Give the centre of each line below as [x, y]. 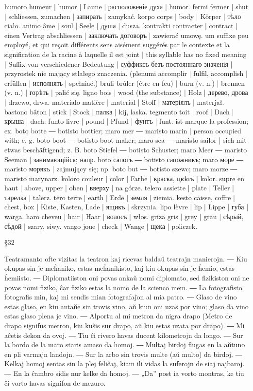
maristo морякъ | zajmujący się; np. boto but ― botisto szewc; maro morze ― [121, 169]
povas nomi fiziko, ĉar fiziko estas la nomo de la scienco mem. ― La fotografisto [123, 287]
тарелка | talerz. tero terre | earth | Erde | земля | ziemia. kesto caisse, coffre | [120, 197]
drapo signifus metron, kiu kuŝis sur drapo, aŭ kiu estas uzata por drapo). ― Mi [125, 325]
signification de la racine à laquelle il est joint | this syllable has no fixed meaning [126, 54]
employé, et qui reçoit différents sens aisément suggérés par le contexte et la [117, 45]
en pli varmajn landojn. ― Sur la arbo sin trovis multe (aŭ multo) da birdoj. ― [123, 354]
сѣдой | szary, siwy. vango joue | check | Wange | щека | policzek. [101, 226]
